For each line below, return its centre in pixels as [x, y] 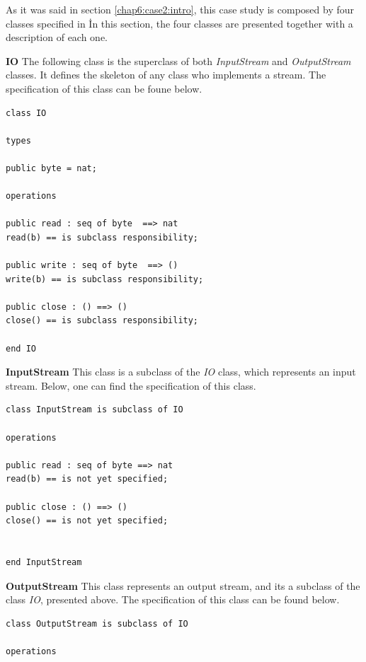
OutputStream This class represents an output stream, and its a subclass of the [183, 585]
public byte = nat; [51, 168]
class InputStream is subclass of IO [95, 410]
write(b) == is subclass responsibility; [105, 279]
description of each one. [57, 37]
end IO [21, 348]
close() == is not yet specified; [87, 521]
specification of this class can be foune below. [104, 88]
